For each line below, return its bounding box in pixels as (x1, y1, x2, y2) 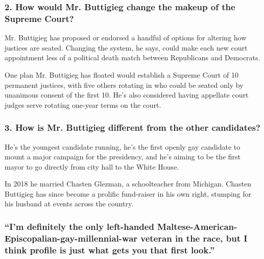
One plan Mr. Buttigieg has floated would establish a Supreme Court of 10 (5, 69, 238, 80)
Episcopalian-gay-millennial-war (5, 231, 138, 244)
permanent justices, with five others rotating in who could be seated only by (5, 79, 244, 90)
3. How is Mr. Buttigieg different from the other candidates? (5, 121, 260, 134)
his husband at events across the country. (5, 198, 134, 209)
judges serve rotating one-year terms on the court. (5, 99, 161, 110)
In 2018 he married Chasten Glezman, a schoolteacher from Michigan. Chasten (5, 178, 252, 189)
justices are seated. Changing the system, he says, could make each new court (5, 42, 248, 53)
